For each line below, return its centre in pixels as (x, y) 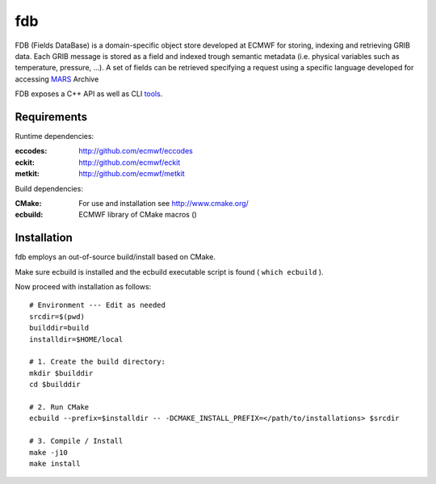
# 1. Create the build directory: (97, 362)
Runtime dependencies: (55, 137)
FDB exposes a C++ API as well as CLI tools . (89, 94)
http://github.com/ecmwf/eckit (130, 162)
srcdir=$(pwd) (57, 316)
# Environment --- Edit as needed (97, 305)
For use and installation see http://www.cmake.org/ (164, 203)
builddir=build (59, 328)
